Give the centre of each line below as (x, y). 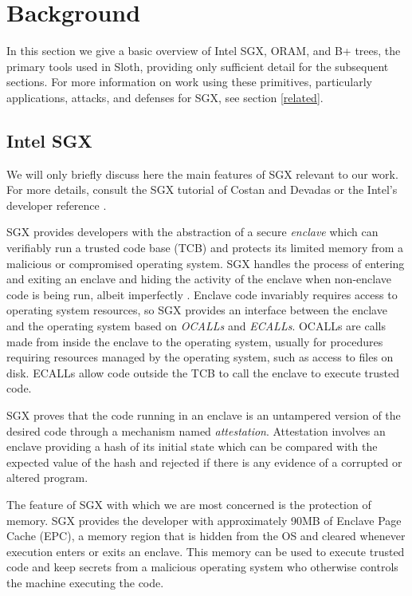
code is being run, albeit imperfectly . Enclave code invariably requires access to (202, 294)
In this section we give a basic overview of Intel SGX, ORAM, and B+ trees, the (204, 51)
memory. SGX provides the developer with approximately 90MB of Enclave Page (204, 520)
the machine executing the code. (85, 582)
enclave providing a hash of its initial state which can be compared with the (192, 446)
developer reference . (57, 205)
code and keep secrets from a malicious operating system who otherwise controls (202, 567)
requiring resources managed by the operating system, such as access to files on (200, 357)
